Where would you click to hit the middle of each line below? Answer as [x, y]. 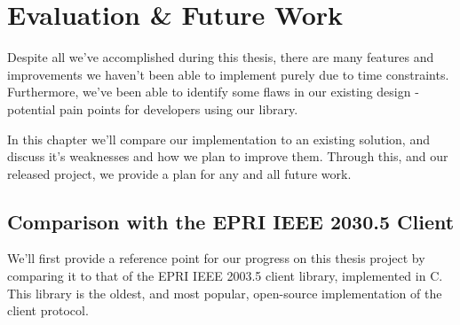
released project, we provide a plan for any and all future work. [179, 173]
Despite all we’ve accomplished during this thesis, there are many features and [221, 57]
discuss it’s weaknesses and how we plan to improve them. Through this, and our [228, 156]
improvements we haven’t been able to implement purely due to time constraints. [228, 74]
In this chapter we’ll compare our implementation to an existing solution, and [218, 139]
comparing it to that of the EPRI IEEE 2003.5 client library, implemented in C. [225, 276]
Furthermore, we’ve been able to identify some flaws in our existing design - [213, 92]
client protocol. [48, 310]
